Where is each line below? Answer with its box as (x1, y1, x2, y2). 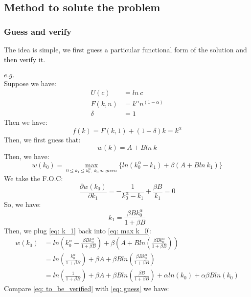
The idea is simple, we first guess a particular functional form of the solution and (4, 45, 247, 54)
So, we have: (4, 199, 41, 209)
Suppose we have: (4, 78, 57, 88)
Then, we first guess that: (4, 134, 81, 144)
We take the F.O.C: (4, 173, 63, 183)
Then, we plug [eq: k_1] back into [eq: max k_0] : (4, 225, 152, 235)
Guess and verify (4, 25, 71, 37)
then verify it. (4, 54, 46, 64)
